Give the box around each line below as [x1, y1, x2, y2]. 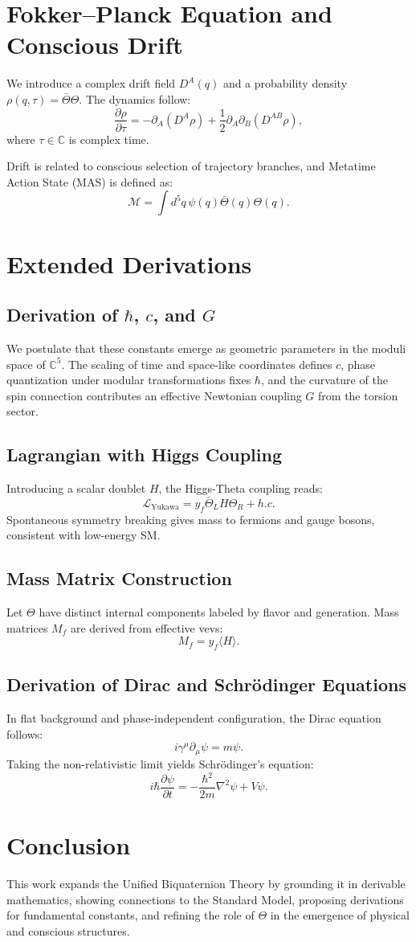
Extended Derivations [6, 247, 252, 280]
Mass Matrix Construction [6, 566, 232, 591]
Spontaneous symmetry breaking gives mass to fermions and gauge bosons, [6, 510, 375, 527]
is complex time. [68, 130, 149, 147]
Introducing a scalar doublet [6, 480, 146, 497]
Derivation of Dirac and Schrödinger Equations [6, 672, 406, 697]
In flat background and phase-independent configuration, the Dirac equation [6, 710, 381, 727]
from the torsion [318, 387, 398, 403]
